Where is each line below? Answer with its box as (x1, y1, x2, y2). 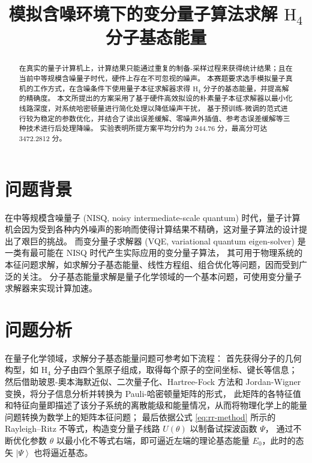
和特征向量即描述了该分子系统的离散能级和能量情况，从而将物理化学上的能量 (5, 399, 307, 411)
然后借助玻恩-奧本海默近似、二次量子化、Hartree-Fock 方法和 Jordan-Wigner (5, 375, 301, 388)
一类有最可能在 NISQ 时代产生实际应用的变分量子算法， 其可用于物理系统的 (5, 246, 303, 259)
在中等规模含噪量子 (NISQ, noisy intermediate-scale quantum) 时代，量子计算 (5, 211, 301, 223)
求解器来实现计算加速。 (5, 282, 97, 294)
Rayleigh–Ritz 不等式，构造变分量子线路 (5, 422, 160, 435)
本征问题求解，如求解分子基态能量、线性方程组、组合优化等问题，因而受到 (5, 258, 299, 270)
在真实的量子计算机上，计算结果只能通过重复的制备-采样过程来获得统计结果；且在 (19, 63, 293, 73)
